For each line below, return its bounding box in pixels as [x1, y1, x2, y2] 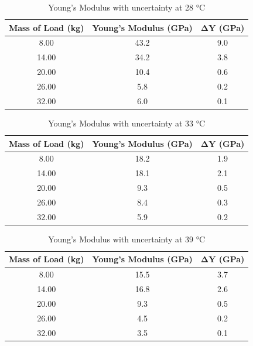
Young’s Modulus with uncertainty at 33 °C [48, 117, 206, 129]
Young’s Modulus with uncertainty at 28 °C [48, 1, 206, 13]
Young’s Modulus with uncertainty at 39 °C [48, 232, 206, 245]
